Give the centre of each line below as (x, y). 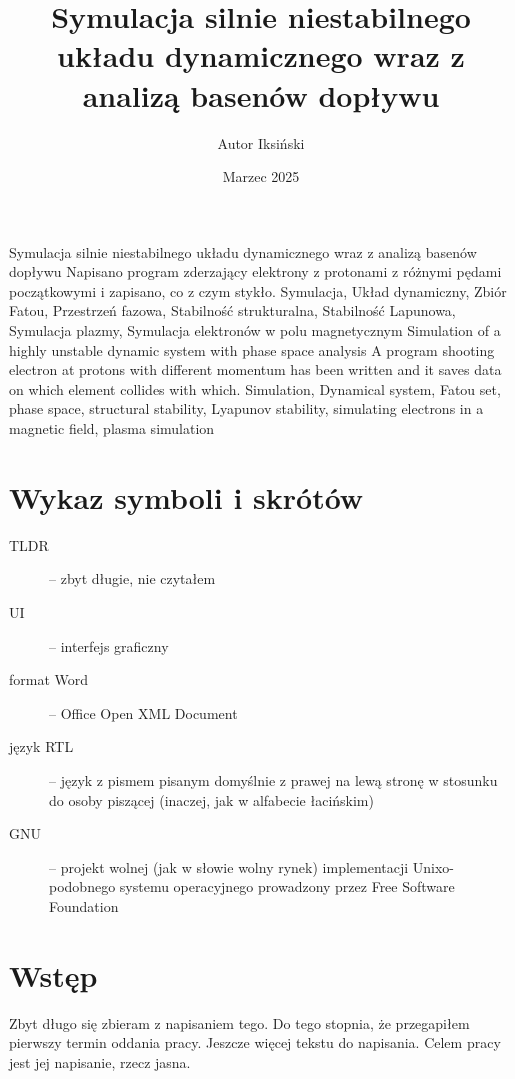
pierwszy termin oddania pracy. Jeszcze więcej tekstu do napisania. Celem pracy (255, 1042)
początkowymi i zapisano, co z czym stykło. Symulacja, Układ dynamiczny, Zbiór (258, 290)
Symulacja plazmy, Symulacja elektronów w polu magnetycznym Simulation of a (255, 330)
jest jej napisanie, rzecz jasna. (100, 1061)
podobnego (82, 886)
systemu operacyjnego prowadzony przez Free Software (287, 886)
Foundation (84, 905)
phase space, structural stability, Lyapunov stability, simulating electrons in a (246, 408)
